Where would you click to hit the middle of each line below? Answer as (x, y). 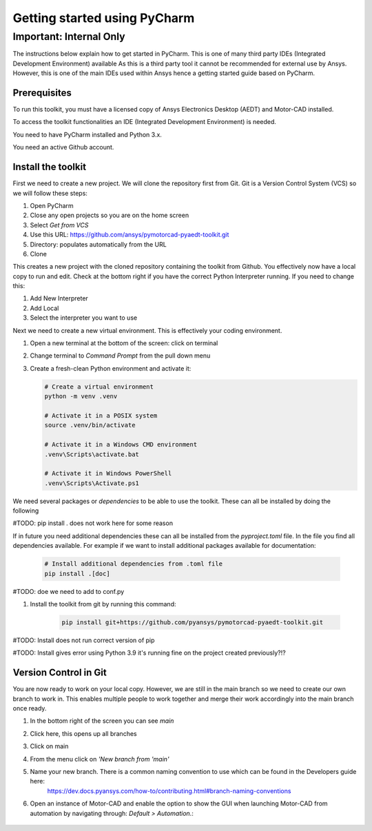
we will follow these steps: (50, 193)
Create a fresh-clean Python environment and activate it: (111, 368)
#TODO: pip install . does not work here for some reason (93, 523)
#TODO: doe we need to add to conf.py (69, 591)
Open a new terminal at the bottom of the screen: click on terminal (124, 343)
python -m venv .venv (81, 397)
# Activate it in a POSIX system (101, 415)
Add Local (44, 308)
